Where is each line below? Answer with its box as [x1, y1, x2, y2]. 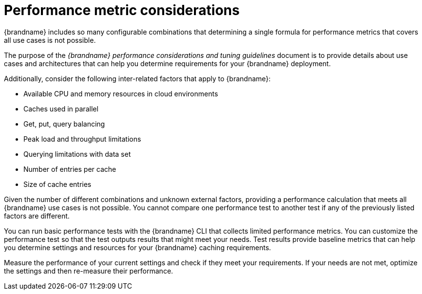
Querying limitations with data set [23, 149, 131, 158]
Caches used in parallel [23, 104, 98, 113]
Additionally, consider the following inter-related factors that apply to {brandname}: [4, 74, 271, 83]
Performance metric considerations [4, 2, 240, 18]
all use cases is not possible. [4, 36, 96, 44]
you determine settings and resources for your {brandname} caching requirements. [4, 243, 271, 252]
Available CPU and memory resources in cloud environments [23, 89, 218, 98]
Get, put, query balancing [23, 119, 105, 128]
